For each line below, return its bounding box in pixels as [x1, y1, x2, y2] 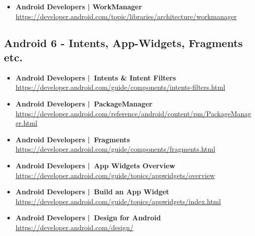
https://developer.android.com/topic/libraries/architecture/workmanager [15, 11, 237, 21]
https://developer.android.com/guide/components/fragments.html [15, 144, 216, 154]
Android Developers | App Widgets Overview [15, 160, 175, 170]
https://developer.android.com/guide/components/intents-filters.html [15, 82, 225, 92]
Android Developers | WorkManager [15, 1, 142, 11]
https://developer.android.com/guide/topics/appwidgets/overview [15, 170, 215, 180]
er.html [15, 118, 37, 128]
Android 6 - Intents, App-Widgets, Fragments [4, 35, 243, 50]
